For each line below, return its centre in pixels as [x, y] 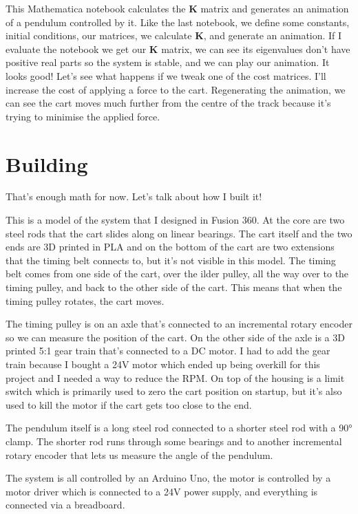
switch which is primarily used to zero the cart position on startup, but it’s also [174, 391]
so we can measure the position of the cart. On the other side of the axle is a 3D [175, 337]
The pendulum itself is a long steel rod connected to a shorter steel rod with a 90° [179, 428]
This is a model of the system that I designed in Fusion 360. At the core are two [175, 220]
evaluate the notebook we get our [76, 49]
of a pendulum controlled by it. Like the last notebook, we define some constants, [178, 22]
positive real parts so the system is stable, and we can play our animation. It [168, 62]
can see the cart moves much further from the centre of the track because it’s [168, 103]
